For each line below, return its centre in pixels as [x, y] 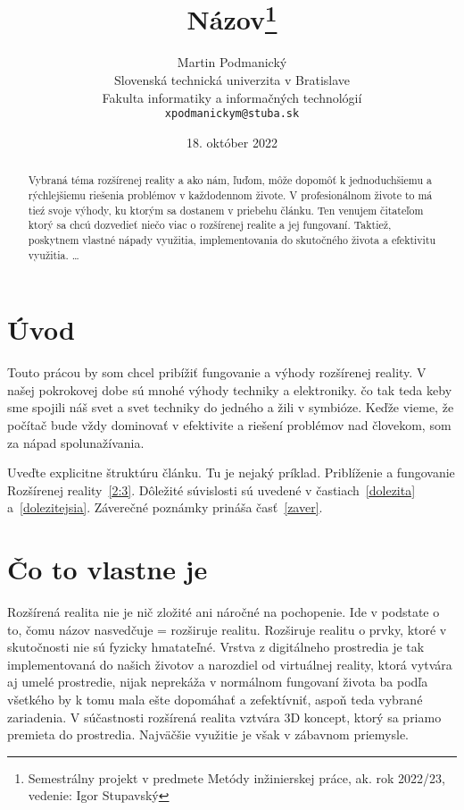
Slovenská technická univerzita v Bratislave [232, 80]
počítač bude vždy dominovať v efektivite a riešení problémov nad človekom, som [229, 424]
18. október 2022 [232, 142]
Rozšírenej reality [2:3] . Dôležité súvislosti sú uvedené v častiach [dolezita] [211, 489]
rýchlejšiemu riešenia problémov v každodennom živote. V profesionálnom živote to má [230, 194]
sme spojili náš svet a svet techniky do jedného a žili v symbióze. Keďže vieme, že [231, 407]
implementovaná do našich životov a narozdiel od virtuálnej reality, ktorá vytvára [230, 664]
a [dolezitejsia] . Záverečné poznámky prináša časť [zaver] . [165, 507]
